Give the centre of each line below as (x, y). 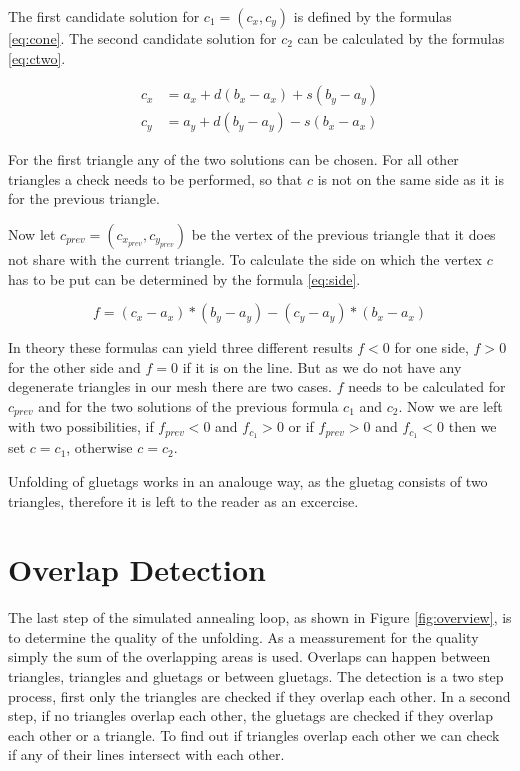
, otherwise (99, 447)
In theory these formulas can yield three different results (180, 347)
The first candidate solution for (104, 16)
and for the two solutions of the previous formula (188, 406)
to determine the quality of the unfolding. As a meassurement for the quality (243, 636)
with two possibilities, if (81, 426)
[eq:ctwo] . (37, 57)
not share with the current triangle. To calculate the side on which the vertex (245, 259)
